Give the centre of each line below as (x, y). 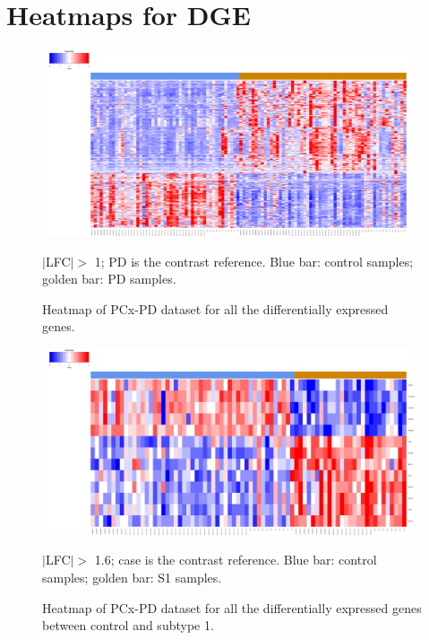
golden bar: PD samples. (109, 279)
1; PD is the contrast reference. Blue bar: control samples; (254, 261)
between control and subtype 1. (128, 625)
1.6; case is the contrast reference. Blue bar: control (236, 560)
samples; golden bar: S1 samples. (132, 577)
